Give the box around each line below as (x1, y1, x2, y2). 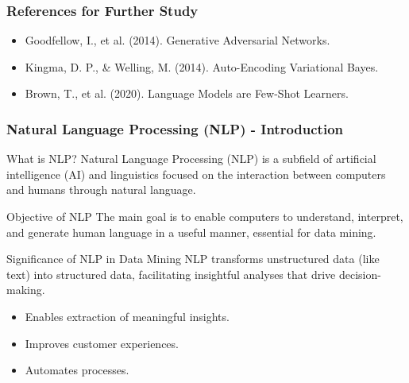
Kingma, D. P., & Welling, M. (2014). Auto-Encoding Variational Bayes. (25, 58, 379, 75)
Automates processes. (25, 362, 129, 378)
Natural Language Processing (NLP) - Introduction (6, 118, 344, 138)
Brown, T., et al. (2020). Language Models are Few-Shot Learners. (25, 85, 349, 102)
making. (6, 281, 45, 298)
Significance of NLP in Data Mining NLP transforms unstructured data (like (6, 250, 380, 267)
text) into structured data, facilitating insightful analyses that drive (6, 265, 336, 282)
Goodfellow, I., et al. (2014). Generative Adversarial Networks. (25, 32, 330, 48)
